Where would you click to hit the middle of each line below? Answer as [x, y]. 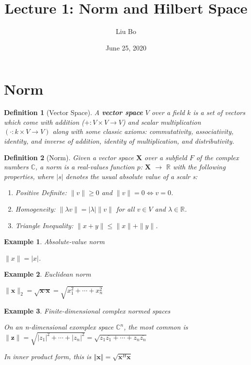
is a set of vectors [219, 112]
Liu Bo [126, 31]
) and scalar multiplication [162, 122]
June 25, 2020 [126, 47]
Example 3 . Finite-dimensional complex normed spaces [87, 310]
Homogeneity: [35, 209]
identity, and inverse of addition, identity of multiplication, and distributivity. [119, 141]
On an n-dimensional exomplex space [59, 327]
